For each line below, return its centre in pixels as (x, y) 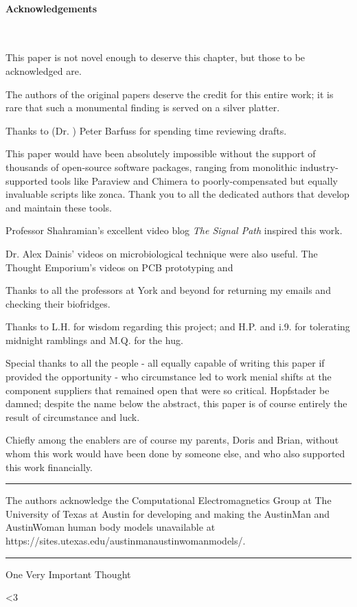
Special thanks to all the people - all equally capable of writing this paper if (165, 363)
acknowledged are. (44, 70)
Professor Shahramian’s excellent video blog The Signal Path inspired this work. (174, 230)
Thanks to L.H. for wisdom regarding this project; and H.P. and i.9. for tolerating (178, 327)
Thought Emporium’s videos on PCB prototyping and (119, 267)
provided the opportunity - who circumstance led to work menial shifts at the (169, 377)
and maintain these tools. (59, 207)
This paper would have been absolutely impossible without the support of (161, 153)
